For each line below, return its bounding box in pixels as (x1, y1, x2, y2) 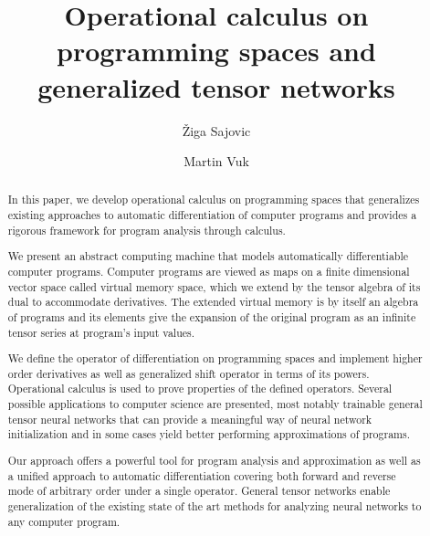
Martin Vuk (184, 152, 249, 171)
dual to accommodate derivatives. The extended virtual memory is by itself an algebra (7, 294, 419, 310)
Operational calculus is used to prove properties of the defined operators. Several (7, 381, 393, 396)
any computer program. (7, 513, 121, 529)
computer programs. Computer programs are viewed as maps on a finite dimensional (7, 264, 410, 279)
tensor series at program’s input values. (7, 324, 195, 340)
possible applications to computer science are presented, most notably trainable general (7, 396, 423, 412)
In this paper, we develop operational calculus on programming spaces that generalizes (7, 192, 420, 207)
